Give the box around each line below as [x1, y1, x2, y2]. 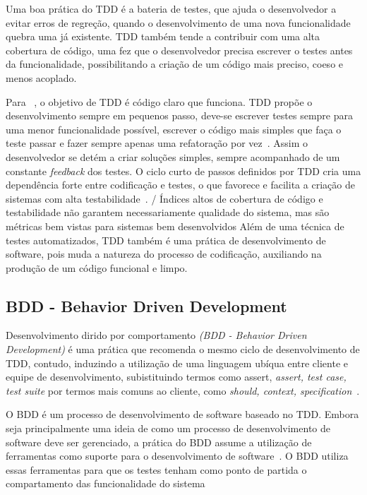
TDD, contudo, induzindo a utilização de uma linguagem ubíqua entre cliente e [6, 355, 348, 370]
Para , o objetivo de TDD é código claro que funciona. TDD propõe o [6, 94, 313, 109]
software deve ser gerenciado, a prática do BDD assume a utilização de [6, 434, 312, 449]
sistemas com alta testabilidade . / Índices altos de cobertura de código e [6, 191, 323, 205]
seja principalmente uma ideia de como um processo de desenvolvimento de [6, 421, 330, 436]
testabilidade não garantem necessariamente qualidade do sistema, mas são [6, 205, 330, 220]
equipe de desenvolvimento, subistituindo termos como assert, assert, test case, [6, 369, 347, 384]
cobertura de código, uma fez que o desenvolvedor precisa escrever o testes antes [6, 42, 353, 57]
